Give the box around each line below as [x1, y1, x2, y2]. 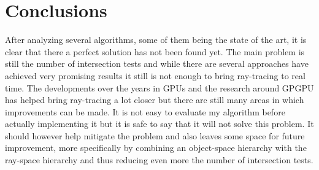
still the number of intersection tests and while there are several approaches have [5, 57, 309, 70]
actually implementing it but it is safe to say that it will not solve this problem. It [5, 117, 314, 130]
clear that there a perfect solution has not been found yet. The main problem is [5, 45, 305, 58]
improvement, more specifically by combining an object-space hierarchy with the [5, 141, 307, 154]
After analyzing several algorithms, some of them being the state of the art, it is [5, 33, 307, 46]
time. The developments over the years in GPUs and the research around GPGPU [5, 81, 314, 94]
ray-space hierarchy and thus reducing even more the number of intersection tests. [5, 153, 313, 166]
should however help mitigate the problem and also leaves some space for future [5, 129, 305, 142]
